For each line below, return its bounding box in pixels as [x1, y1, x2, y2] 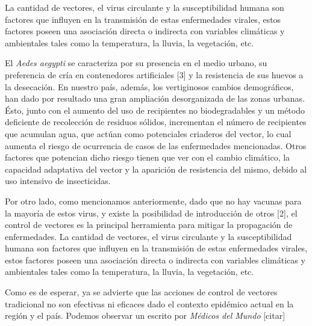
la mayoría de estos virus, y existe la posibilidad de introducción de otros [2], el [5, 206, 298, 219]
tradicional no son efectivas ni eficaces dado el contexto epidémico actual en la [5, 297, 294, 310]
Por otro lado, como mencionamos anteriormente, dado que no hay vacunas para [5, 194, 302, 207]
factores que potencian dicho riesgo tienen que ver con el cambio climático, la [5, 151, 290, 164]
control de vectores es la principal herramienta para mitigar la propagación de [5, 218, 293, 231]
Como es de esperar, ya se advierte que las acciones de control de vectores [5, 286, 278, 298]
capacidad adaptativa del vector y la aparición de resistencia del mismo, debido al [5, 162, 307, 175]
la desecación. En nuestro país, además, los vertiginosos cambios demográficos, [5, 80, 294, 93]
